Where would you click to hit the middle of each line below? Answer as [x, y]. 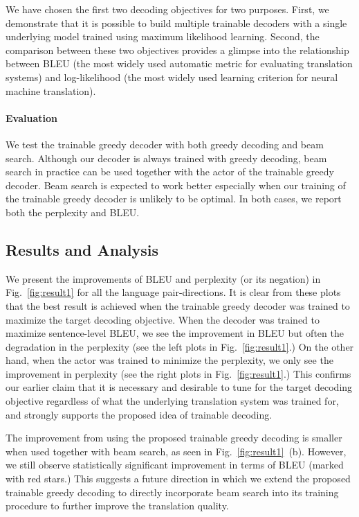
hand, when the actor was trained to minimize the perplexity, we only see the [169, 360]
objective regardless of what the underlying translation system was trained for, [172, 401]
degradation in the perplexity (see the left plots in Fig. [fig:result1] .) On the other [180, 346]
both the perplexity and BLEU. [73, 212]
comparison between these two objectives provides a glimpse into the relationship [177, 50]
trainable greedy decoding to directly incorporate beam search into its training [172, 492]
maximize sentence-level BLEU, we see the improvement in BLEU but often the [175, 333]
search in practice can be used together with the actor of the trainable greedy [170, 172]
